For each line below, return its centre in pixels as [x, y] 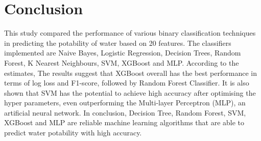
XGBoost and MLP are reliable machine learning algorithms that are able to [124, 122]
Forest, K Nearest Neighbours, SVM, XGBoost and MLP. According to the [122, 62]
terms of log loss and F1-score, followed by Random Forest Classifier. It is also [127, 83]
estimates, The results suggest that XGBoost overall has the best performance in [130, 73]
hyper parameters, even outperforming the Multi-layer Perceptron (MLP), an [125, 103]
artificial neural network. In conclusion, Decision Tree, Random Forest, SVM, [125, 112]
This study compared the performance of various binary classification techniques [130, 33]
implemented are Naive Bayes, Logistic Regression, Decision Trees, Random [123, 53]
